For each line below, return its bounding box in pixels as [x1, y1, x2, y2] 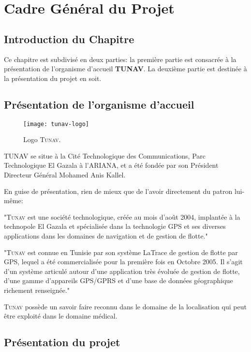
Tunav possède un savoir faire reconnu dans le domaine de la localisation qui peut [4, 301, 247, 311]
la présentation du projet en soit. [4, 73, 102, 83]
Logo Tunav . [23, 134, 61, 144]
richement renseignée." [4, 285, 70, 295]
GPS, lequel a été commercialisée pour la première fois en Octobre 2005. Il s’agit [4, 256, 243, 267]
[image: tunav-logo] [23, 120, 89, 128]
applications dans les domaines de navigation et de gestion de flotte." [4, 230, 208, 240]
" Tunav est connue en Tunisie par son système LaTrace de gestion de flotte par [4, 247, 238, 257]
